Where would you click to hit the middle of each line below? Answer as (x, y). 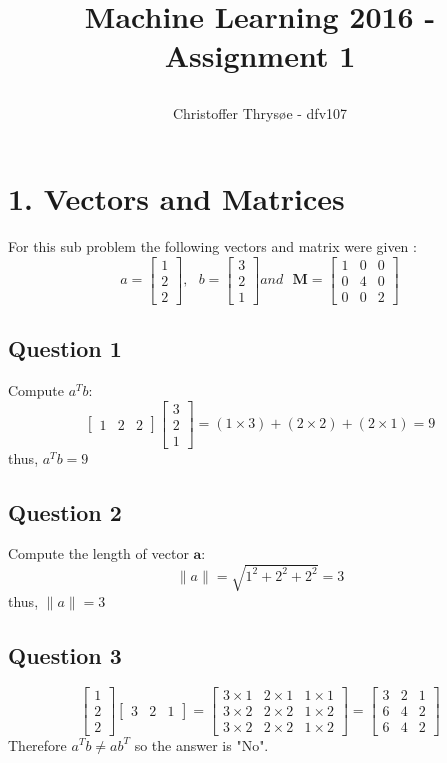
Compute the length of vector (98, 553)
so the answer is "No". (201, 744)
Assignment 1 (260, 55)
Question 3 (65, 654)
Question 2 (65, 511)
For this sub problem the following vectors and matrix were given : (212, 246)
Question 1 (65, 348)
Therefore (37, 744)
